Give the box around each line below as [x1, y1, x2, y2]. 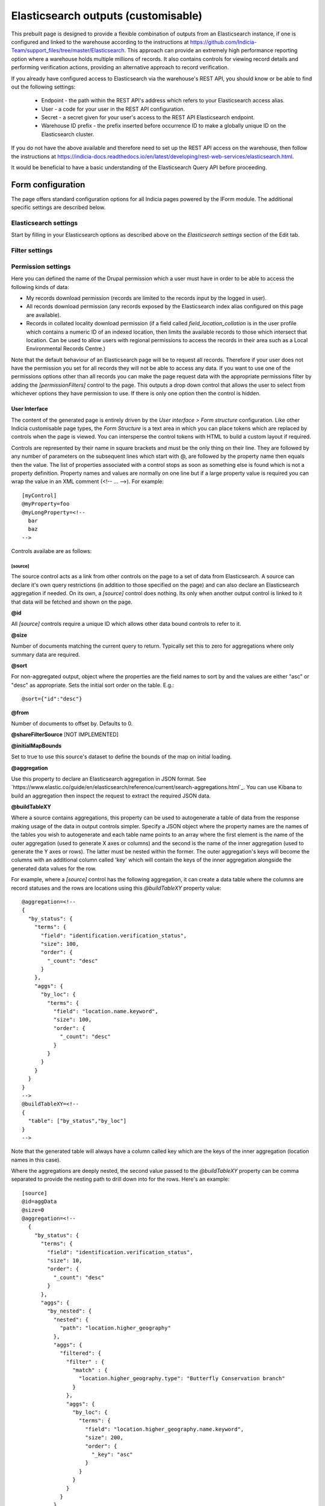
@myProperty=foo [22, 501, 70, 507]
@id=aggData [22, 1198, 57, 1205]
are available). [26, 311, 61, 319]
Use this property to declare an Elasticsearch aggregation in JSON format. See [11, 775, 206, 783]
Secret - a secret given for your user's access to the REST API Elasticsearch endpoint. [41, 114, 255, 121]
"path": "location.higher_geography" [60, 1325, 172, 1331]
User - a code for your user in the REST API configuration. [41, 105, 185, 113]
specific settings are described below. [11, 204, 106, 211]
